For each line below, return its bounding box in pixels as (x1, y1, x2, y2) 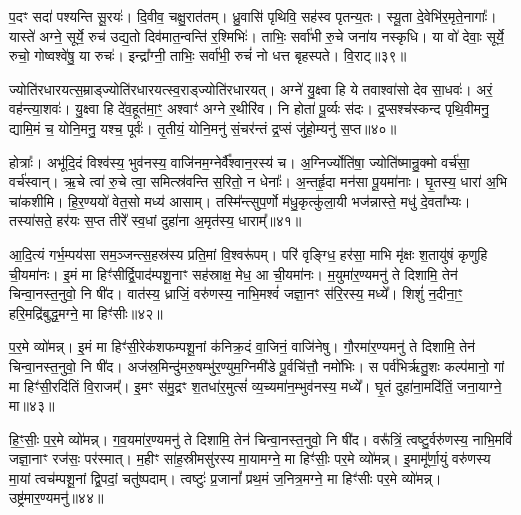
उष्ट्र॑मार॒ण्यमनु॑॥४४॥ (9, 487, 104, 508)
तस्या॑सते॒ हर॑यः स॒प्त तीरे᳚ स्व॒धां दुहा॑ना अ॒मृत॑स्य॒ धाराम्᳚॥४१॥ (9, 210, 302, 231)
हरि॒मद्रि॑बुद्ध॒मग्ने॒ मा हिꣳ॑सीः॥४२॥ (9, 302, 163, 323)
